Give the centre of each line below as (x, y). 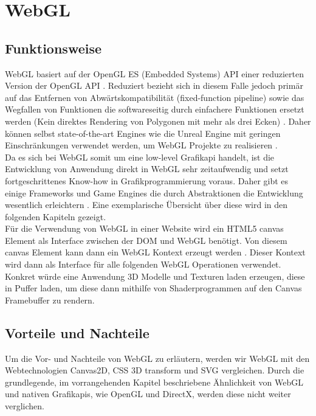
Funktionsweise (53, 48)
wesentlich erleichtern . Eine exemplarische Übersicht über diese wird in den (146, 205)
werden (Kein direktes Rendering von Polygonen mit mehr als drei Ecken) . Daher (158, 121)
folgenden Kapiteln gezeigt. (56, 216)
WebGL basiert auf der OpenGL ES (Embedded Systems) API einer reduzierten (155, 73)
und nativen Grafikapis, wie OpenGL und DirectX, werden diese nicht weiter (148, 394)
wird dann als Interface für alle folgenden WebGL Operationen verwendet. (143, 264)
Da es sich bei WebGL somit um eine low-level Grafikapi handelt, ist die (140, 157)
